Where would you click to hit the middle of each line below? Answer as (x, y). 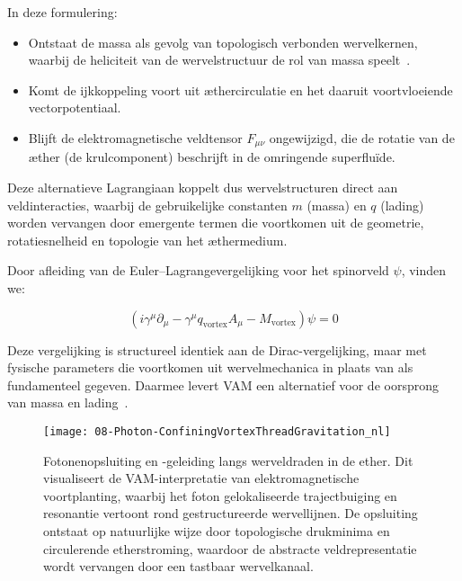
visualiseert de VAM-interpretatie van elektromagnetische (201, 478)
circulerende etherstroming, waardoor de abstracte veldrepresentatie (230, 548)
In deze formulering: (62, 12)
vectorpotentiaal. (75, 107)
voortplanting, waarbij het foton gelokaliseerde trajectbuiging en (220, 495)
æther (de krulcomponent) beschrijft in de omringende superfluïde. (212, 157)
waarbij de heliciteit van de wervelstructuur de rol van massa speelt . (219, 60)
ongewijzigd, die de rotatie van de (362, 137)
